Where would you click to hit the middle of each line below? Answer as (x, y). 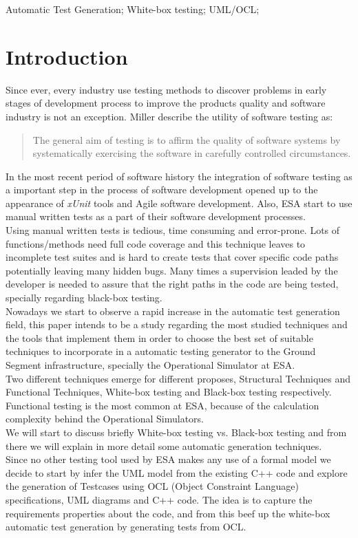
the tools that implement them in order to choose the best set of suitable (159, 337)
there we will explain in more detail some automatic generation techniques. (164, 445)
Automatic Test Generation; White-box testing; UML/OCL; (133, 9)
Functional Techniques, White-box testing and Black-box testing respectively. (169, 392)
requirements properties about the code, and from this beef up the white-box (168, 513)
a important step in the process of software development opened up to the (162, 190)
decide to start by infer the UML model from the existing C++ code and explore (177, 472)
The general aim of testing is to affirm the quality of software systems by (187, 139)
